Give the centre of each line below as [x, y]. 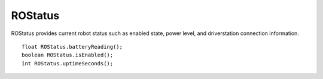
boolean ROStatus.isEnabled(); [68, 55]
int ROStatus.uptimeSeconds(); [68, 63]
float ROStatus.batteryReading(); [72, 47]
